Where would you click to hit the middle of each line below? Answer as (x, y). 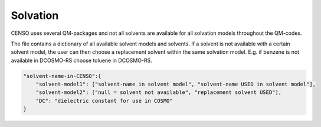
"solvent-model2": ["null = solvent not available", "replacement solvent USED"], (159, 92)
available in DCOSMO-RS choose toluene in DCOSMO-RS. (82, 60)
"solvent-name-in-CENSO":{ (62, 76)
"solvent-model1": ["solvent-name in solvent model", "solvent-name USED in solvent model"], (176, 84)
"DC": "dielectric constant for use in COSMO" (104, 101)
